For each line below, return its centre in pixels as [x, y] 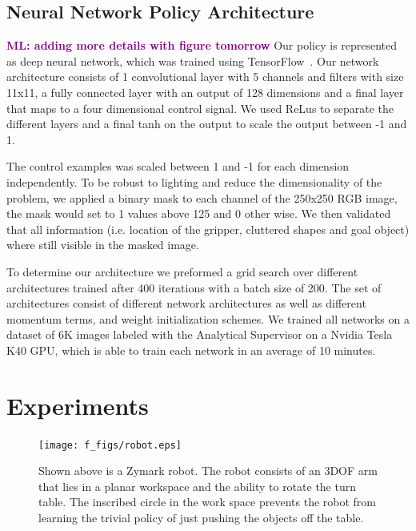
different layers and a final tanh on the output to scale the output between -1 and [207, 124]
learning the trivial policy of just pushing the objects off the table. [201, 518]
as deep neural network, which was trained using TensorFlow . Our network [193, 60]
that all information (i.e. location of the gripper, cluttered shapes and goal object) [208, 229]
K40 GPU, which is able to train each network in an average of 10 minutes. [191, 350]
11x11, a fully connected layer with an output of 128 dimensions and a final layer [205, 92]
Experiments [78, 405]
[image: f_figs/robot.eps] [110, 445]
